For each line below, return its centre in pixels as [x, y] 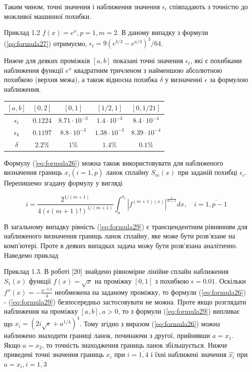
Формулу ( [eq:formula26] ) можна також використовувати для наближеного [114, 162]
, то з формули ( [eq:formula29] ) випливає [179, 311]
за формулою [229, 79]
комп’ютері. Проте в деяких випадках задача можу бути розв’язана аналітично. [121, 245]
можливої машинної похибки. [48, 16]
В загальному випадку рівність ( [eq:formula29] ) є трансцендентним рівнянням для [126, 226]
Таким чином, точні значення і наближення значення [82, 6]
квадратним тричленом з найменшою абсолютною [148, 70]
